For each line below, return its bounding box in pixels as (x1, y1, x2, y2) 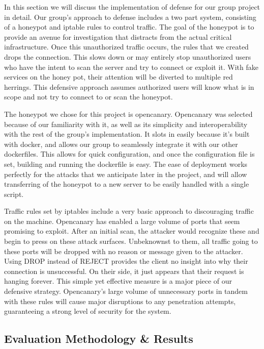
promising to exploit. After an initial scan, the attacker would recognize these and (4, 226, 259, 236)
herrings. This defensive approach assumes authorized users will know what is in (4, 81, 254, 92)
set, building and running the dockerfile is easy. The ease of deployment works (4, 158, 248, 169)
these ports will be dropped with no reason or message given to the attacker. (4, 245, 243, 256)
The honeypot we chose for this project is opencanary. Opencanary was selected (4, 108, 253, 119)
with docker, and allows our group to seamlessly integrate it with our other (4, 138, 238, 149)
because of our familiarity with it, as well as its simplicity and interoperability (4, 118, 248, 129)
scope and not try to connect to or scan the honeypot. (4, 91, 173, 102)
